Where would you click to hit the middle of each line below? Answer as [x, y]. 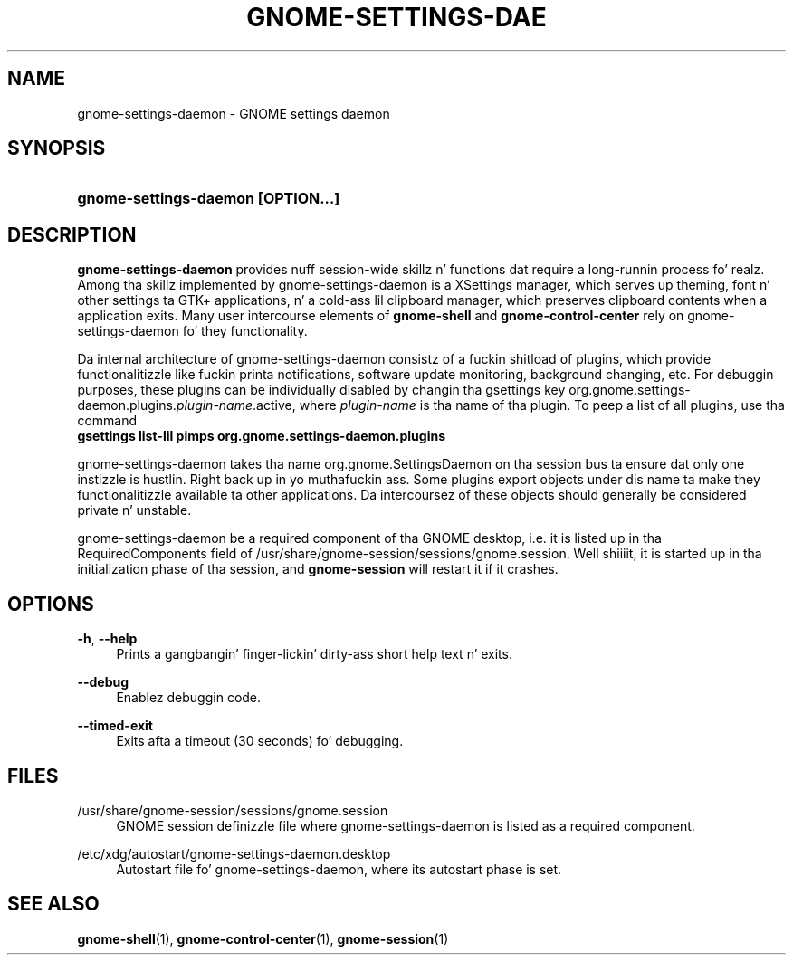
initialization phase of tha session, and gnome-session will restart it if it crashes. [318, 569]
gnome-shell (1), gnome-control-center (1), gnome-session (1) [263, 938]
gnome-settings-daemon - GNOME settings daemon [234, 113]
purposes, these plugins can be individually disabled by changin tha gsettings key [321, 390]
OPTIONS [51, 604]
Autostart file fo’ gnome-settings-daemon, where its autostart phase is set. [339, 869]
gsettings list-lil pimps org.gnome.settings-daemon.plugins [261, 436]
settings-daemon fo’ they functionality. [192, 331]
